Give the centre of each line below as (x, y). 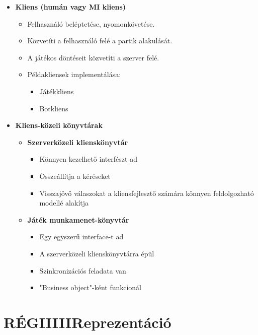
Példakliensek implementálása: (74, 74)
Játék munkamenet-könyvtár (78, 219)
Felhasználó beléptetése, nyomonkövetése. (91, 23)
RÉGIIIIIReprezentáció (88, 322)
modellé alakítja (64, 203)
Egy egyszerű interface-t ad (81, 237)
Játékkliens (57, 91)
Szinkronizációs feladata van (83, 270)
